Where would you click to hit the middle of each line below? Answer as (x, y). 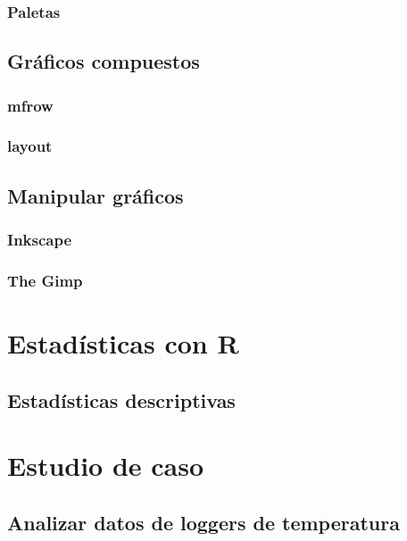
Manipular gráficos (96, 195)
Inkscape (40, 240)
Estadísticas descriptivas (121, 400)
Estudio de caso (106, 466)
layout (30, 146)
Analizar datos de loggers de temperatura (203, 522)
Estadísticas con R (123, 342)
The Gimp (45, 280)
